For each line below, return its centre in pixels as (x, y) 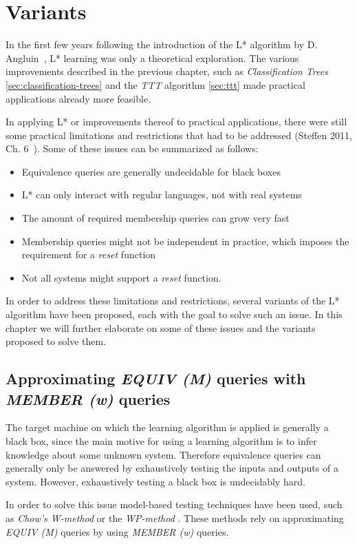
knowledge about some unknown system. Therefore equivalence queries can (163, 454)
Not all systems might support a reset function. (121, 277)
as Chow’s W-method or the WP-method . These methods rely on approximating (175, 517)
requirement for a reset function (89, 254)
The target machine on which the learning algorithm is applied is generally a (167, 427)
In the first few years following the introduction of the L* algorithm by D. (162, 44)
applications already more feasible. (78, 98)
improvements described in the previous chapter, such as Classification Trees (167, 71)
